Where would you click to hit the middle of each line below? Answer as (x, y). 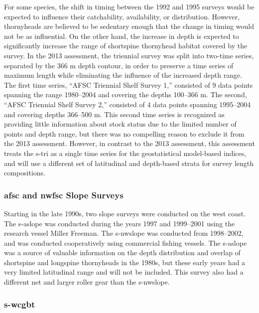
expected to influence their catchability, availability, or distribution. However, (122, 16)
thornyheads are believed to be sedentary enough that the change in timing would (129, 26)
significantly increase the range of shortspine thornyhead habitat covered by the (126, 46)
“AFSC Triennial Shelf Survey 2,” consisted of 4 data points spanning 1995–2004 (128, 104)
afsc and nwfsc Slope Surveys (64, 195)
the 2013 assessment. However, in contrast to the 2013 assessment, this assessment (129, 143)
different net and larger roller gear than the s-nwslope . (87, 282)
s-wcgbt (20, 304)
